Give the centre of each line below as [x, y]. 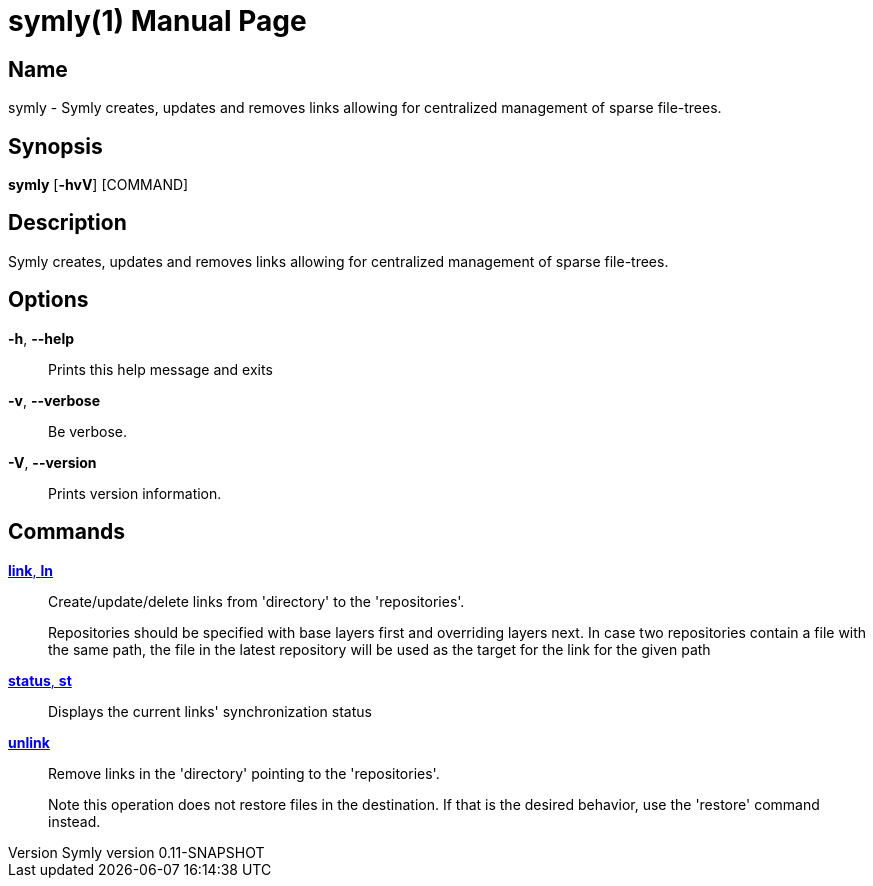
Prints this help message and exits [160, 369]
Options [48, 300]
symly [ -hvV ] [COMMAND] [98, 185]
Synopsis [55, 146]
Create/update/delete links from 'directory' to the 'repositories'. [256, 601]
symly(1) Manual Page [157, 21]
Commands [67, 532]
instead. [74, 821]
